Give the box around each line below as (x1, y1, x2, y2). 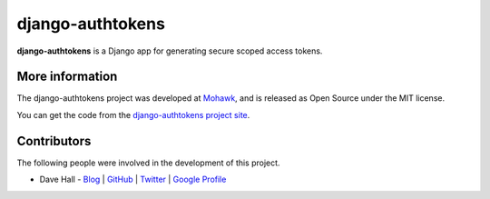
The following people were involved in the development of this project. (16, 157, 280, 168)
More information (16, 69, 118, 85)
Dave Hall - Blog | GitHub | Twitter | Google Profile (39, 174, 227, 185)
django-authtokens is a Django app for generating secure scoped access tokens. (16, 45, 323, 56)
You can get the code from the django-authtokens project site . (16, 109, 250, 120)
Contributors (16, 133, 92, 149)
